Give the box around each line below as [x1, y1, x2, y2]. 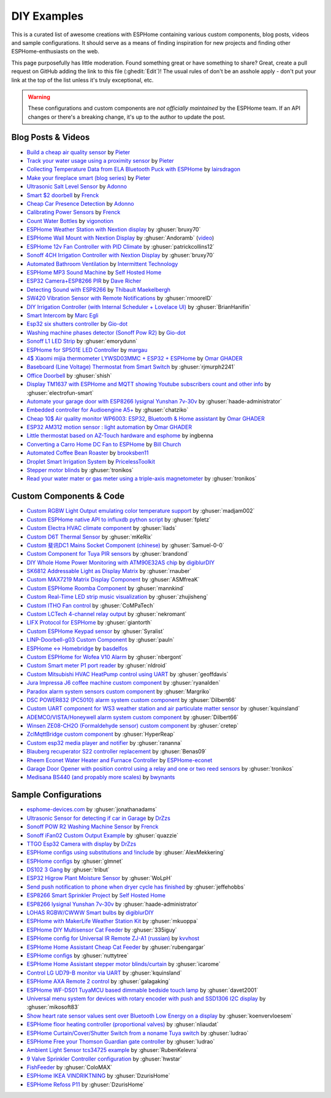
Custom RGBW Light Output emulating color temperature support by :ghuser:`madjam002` [26, 507, 255, 515]
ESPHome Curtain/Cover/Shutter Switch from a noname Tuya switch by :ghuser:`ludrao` [26, 1029, 249, 1037]
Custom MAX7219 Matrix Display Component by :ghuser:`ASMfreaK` [26, 576, 200, 583]
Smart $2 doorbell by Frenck [26, 191, 99, 199]
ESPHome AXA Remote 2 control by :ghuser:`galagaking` [26, 978, 171, 985]
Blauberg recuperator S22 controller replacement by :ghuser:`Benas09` [26, 748, 207, 755]
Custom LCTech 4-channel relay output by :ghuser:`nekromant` [26, 610, 187, 618]
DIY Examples [11, 9, 84, 23]
